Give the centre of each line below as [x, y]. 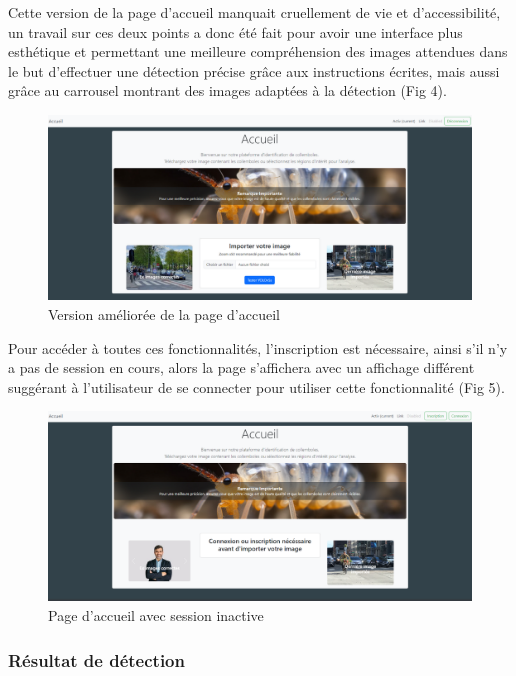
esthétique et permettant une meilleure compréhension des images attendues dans [258, 51]
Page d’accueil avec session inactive [156, 615]
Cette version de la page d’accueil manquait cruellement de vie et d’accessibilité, [254, 12]
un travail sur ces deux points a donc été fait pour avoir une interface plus [235, 31]
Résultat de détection [96, 659]
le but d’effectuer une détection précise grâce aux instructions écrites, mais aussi [254, 70]
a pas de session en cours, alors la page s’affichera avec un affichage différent [241, 367]
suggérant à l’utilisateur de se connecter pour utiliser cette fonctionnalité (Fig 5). [256, 386]
